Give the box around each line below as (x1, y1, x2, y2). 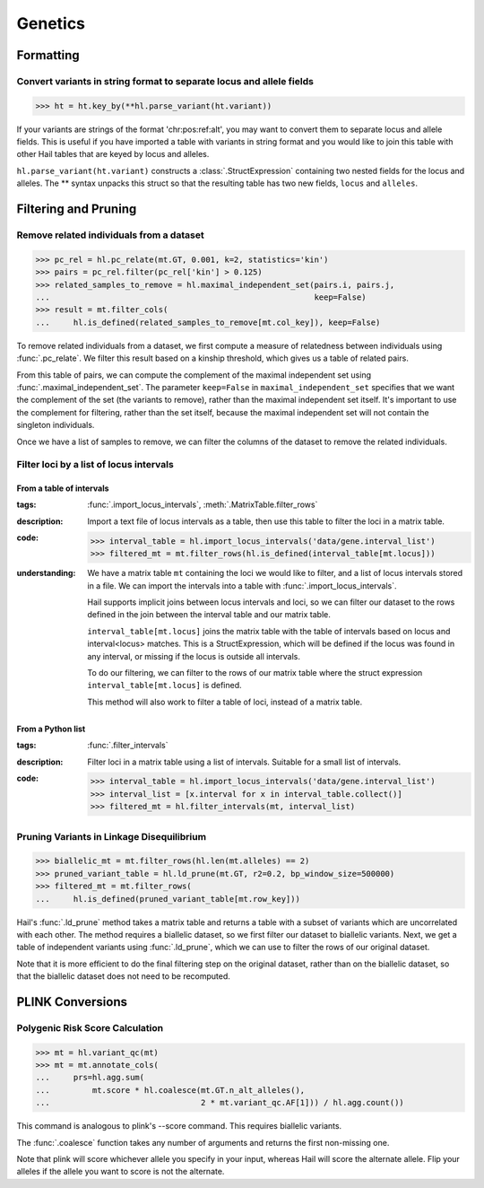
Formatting (16, 48, 80, 63)
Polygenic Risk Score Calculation (16, 1021, 164, 1034)
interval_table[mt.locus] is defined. (87, 680, 242, 691)
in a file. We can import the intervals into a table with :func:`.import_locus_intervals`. (87, 580, 398, 591)
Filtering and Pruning (16, 202, 137, 217)
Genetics (16, 13, 85, 33)
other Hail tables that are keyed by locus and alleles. (16, 149, 210, 160)
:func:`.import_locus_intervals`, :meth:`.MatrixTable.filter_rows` (87, 499, 318, 511)
